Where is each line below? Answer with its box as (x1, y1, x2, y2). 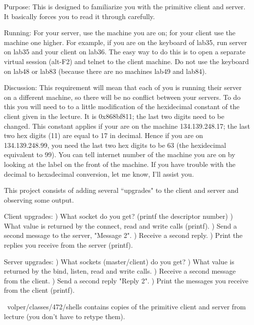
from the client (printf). (4, 285, 75, 295)
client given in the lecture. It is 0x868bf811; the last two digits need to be (4, 111, 225, 121)
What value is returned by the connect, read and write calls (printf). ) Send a (4, 220, 237, 231)
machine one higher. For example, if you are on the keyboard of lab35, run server (4, 37, 247, 47)
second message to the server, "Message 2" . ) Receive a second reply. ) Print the (4, 230, 243, 240)
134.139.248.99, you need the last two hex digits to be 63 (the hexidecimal (4, 139, 226, 150)
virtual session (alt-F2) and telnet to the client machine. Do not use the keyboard (4, 56, 249, 66)
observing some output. (4, 194, 74, 205)
